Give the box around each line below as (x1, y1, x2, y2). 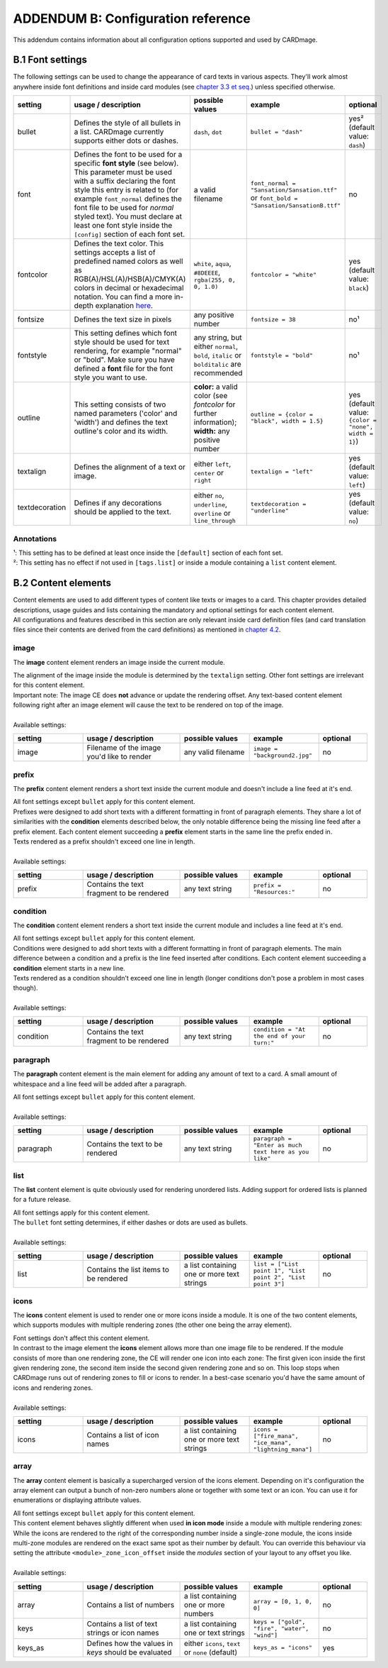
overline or (193, 508, 232, 518)
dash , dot (193, 127, 223, 137)
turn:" (253, 1039, 275, 1046)
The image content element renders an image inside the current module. (13, 658, 226, 666)
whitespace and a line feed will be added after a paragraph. (13, 1079, 187, 1088)
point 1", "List (253, 1267, 306, 1275)
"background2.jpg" (253, 752, 313, 759)
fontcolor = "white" (250, 270, 317, 278)
